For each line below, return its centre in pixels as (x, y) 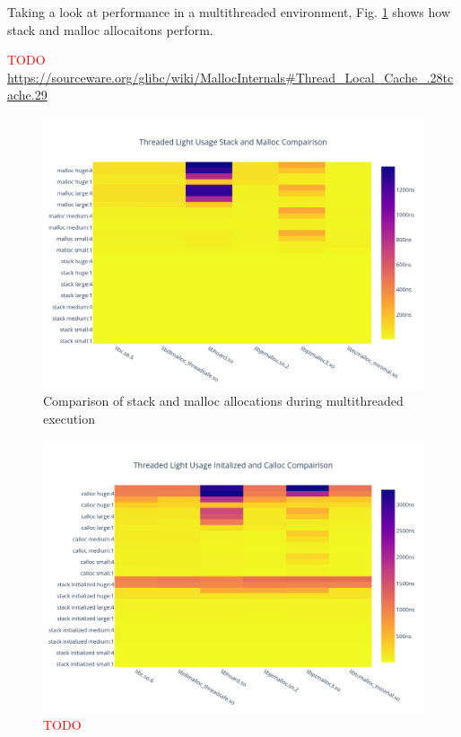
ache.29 (27, 95)
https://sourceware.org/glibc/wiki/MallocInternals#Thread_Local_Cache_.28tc (230, 77)
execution (69, 418)
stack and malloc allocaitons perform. (110, 29)
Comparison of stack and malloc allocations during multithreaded (223, 401)
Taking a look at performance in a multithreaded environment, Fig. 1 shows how (229, 12)
